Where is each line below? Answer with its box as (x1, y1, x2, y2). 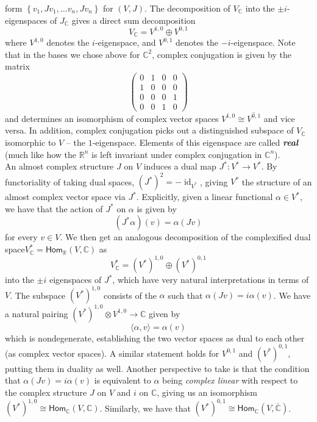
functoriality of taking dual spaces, (5, 175, 135, 188)
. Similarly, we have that (99, 401, 191, 414)
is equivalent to (94, 374, 151, 387)
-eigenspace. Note (230, 36, 296, 49)
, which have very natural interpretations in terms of (112, 273, 309, 286)
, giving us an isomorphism (157, 386, 258, 399)
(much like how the (5, 148, 77, 160)
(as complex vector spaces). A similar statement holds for (5, 346, 219, 359)
